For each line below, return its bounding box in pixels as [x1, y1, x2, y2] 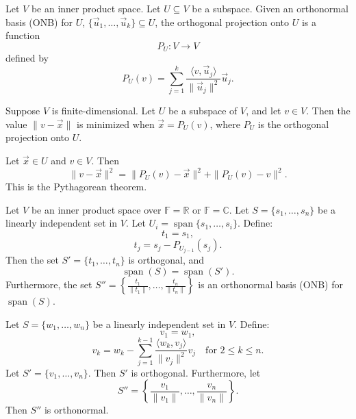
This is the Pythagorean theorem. [5, 179, 147, 194]
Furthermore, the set [5, 277, 92, 292]
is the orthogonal [257, 116, 329, 131]
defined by [5, 51, 49, 65]
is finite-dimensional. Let [51, 103, 155, 118]
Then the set [5, 253, 59, 267]
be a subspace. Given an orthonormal [192, 1, 348, 15]
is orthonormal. [44, 403, 109, 417]
